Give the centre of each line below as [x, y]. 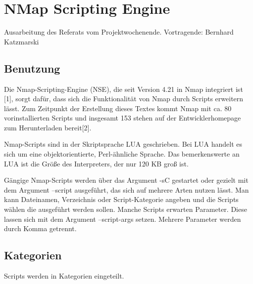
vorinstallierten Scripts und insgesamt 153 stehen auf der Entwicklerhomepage [123, 118]
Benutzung [32, 68]
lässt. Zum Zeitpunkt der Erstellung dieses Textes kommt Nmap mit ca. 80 [118, 108]
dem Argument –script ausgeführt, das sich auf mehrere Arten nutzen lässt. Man [126, 189]
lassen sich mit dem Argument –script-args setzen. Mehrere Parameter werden [123, 219]
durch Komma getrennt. [40, 228]
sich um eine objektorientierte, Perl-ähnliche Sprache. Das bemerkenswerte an [122, 154]
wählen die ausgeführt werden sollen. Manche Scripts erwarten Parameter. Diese [126, 209]
